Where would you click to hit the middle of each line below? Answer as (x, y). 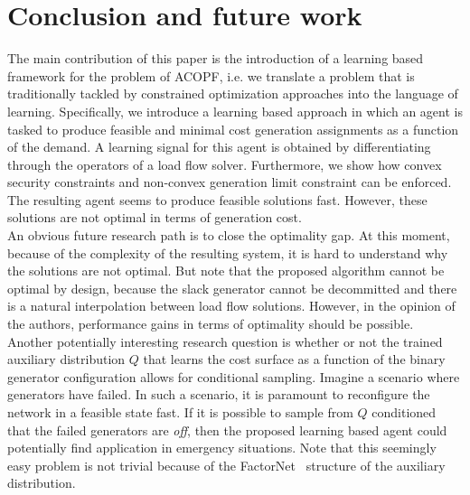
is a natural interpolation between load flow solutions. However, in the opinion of (231, 306)
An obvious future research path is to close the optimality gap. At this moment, (229, 235)
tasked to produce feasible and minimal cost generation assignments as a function (233, 129)
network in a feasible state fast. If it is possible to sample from (180, 412)
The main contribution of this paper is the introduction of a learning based (216, 58)
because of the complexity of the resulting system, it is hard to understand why (228, 252)
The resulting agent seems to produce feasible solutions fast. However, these (217, 199)
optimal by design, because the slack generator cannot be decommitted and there (232, 288)
